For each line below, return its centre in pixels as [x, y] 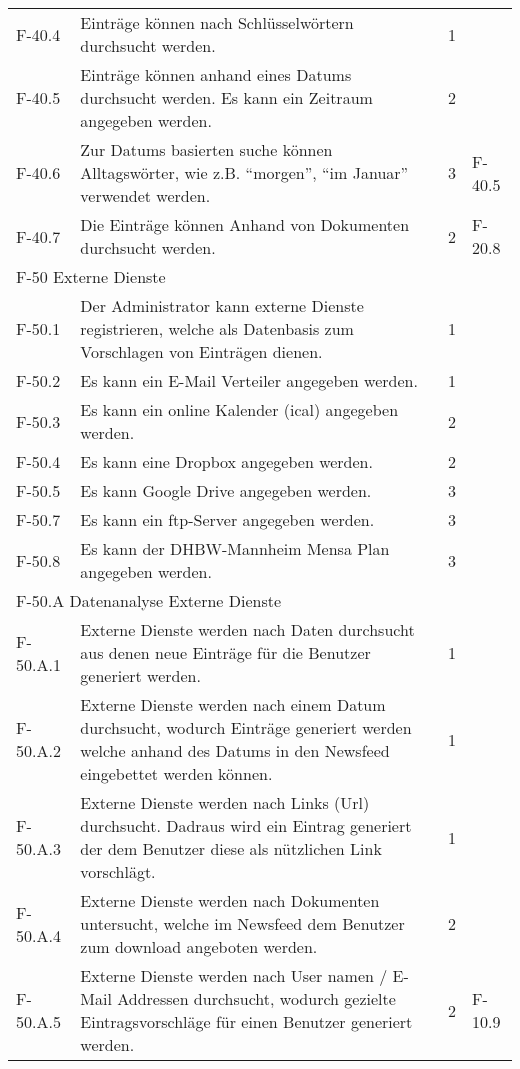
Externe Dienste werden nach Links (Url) [225, 802]
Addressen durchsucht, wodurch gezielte [256, 998]
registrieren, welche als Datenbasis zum [217, 328]
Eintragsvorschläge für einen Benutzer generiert [246, 1021]
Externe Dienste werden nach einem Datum [233, 704]
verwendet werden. [145, 195]
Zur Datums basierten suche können [206, 149]
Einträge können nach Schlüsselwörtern [217, 22]
